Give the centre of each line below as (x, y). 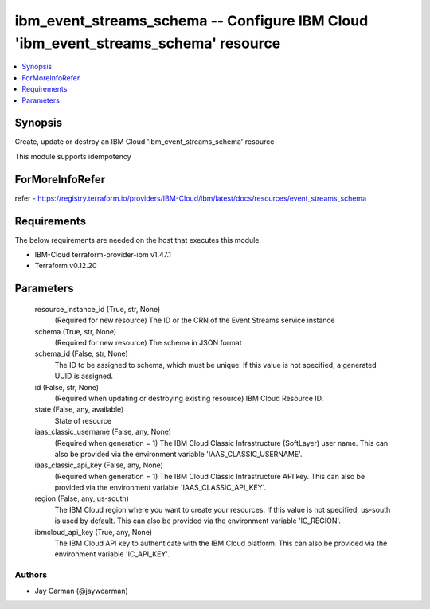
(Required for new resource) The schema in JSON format (148, 342)
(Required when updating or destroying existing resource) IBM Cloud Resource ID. (189, 398)
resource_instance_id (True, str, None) (98, 309)
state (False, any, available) (79, 409)
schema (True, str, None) (76, 331)
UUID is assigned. (84, 376)
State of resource (83, 420)
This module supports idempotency (73, 156)
